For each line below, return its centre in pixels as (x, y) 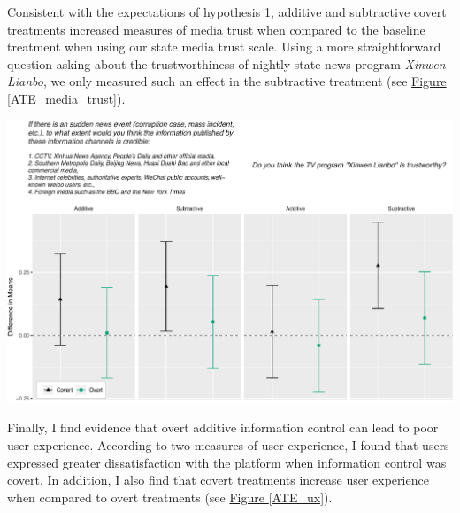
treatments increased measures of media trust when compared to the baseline (216, 29)
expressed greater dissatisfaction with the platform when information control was (227, 462)
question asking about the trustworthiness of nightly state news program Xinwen (226, 63)
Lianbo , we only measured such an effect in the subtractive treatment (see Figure (227, 81)
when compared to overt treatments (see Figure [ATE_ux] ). (170, 497)
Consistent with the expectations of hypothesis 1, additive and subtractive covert (227, 12)
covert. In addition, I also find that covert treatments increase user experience (218, 480)
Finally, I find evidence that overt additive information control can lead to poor (223, 427)
